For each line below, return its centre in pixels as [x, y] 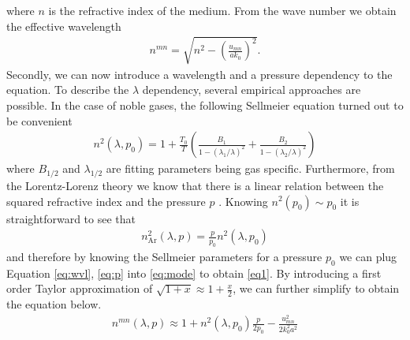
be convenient [39, 120]
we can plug [368, 256]
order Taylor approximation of [80, 288]
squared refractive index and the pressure [106, 201]
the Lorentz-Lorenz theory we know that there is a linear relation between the [195, 185]
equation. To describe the [68, 90]
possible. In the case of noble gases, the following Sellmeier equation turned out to [205, 105]
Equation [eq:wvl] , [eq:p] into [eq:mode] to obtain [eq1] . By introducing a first [194, 273]
